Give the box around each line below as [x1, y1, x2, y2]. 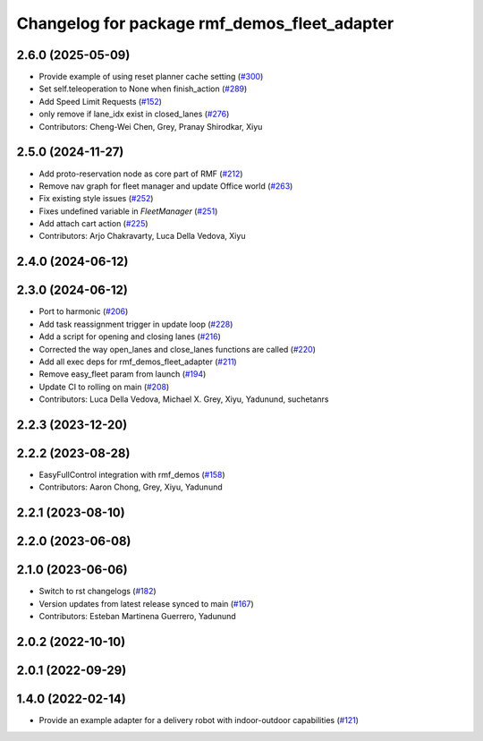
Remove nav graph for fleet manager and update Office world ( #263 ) [38, 180, 293, 192]
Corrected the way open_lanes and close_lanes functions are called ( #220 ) [38, 344, 317, 354]
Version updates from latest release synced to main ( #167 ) [38, 598, 254, 609]
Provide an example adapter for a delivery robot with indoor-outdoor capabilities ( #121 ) [38, 715, 360, 726]
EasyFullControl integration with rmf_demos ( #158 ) [38, 470, 225, 481]
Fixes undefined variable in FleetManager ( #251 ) [38, 206, 218, 217]
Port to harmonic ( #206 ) [38, 306, 129, 317]
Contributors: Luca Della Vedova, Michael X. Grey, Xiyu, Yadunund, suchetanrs [38, 394, 329, 405]
